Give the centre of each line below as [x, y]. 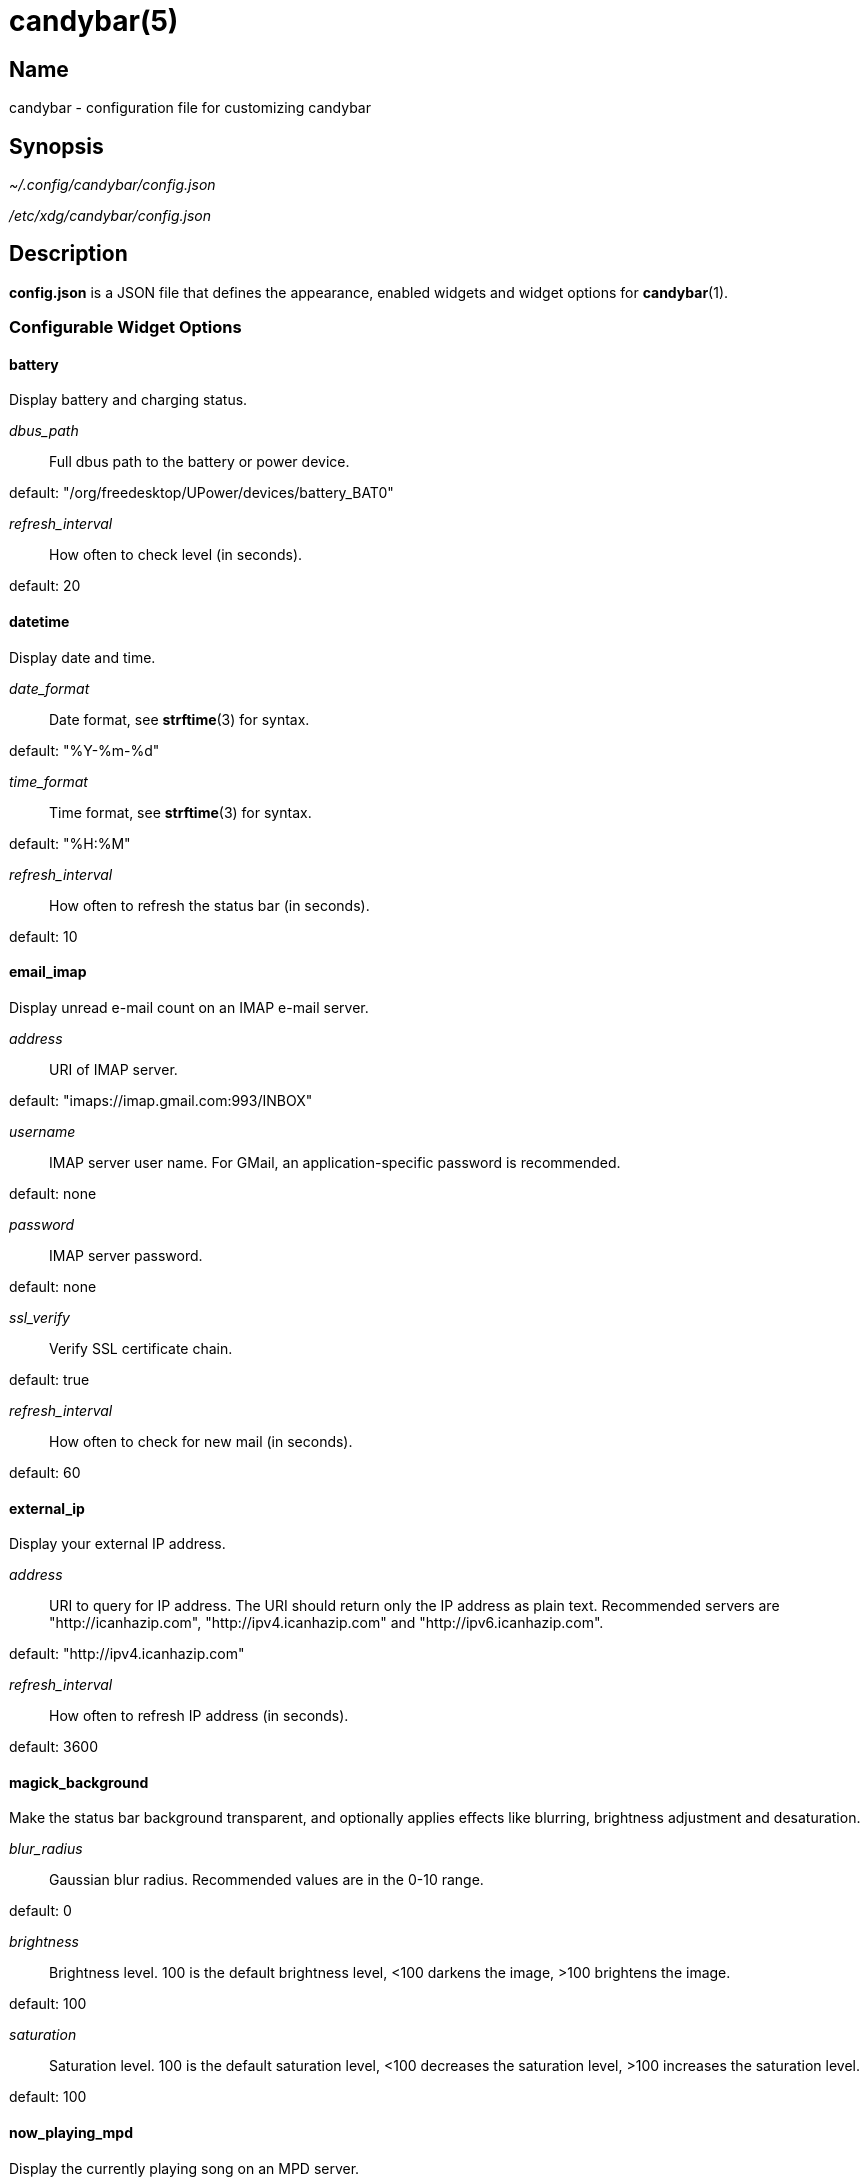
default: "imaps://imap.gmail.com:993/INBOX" [161, 1100]
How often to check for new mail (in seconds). [201, 1441]
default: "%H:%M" [70, 843]
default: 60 [45, 1472]
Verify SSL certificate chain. [141, 1348]
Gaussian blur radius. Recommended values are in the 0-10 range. [266, 1880]
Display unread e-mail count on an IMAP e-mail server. [189, 1007]
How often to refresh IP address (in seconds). [199, 1716]
